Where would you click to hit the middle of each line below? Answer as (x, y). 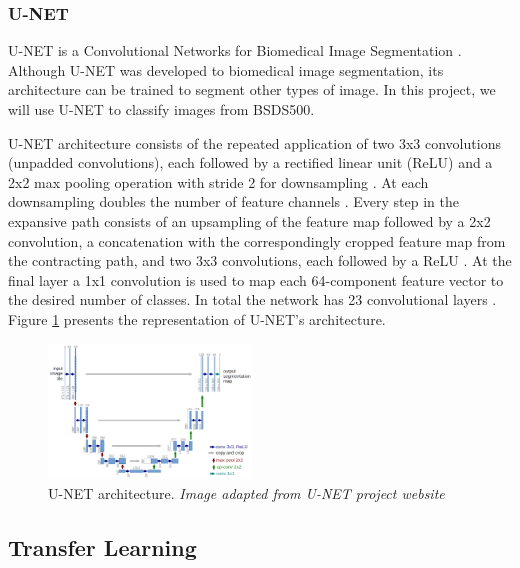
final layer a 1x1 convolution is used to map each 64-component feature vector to (256, 279)
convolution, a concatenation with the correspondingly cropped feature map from (257, 240)
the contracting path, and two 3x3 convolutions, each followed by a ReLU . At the (260, 260)
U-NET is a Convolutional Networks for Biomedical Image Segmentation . (235, 50)
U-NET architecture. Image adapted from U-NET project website (246, 492)
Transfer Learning (102, 546)
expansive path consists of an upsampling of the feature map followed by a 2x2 (249, 220)
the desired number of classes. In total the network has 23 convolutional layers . (252, 299)
